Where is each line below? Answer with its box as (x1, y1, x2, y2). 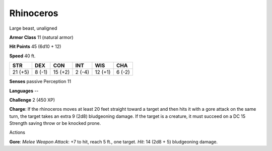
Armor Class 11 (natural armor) (9, 34, 74, 40)
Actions (9, 129, 25, 135)
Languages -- (9, 88, 39, 94)
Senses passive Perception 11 (9, 79, 72, 85)
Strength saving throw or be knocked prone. (9, 120, 101, 126)
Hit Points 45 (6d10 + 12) (9, 43, 61, 50)
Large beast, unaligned (9, 25, 57, 31)
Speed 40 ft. (9, 53, 36, 59)
